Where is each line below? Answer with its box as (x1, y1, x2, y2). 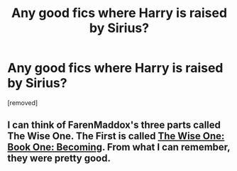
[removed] (7, 98, 38, 107)
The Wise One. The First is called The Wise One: (7, 130, 225, 143)
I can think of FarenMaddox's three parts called (7, 119, 221, 131)
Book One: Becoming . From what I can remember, (7, 141, 231, 153)
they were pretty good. (7, 153, 111, 165)
